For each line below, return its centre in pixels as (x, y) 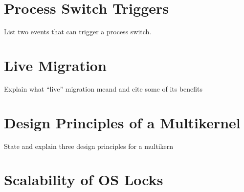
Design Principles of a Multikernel (122, 122)
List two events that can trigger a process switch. (78, 32)
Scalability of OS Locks (84, 180)
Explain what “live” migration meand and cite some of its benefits (103, 88)
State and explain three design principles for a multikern (89, 146)
